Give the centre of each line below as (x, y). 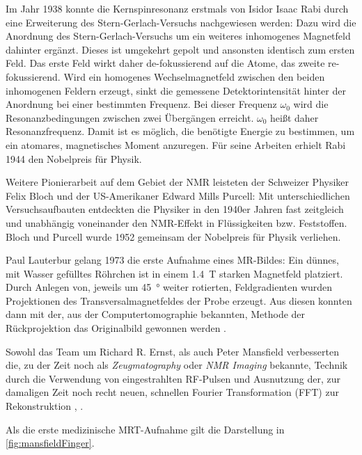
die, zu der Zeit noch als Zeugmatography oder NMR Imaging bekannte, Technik (177, 365)
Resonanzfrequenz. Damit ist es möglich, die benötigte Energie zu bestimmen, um (180, 131)
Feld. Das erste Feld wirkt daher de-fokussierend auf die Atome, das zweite (165, 63)
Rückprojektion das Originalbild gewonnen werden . (116, 328)
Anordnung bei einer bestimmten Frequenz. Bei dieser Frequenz (141, 104)
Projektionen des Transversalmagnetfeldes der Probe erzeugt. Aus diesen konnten (179, 300)
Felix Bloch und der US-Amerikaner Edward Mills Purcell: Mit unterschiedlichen (178, 195)
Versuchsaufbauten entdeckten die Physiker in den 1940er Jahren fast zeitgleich (175, 209)
